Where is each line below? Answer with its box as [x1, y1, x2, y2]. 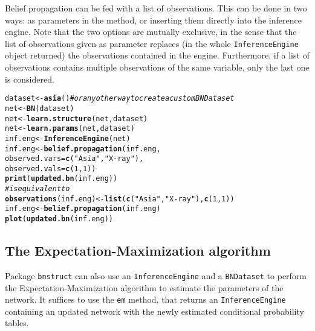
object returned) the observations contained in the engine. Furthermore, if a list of [5, 49, 310, 61]
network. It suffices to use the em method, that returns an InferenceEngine [5, 293, 286, 306]
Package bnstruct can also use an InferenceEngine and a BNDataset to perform [5, 269, 307, 282]
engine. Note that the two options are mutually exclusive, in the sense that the [5, 25, 297, 38]
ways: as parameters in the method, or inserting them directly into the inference [5, 13, 302, 26]
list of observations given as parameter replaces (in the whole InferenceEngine [5, 37, 299, 49]
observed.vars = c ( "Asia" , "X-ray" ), [5, 154, 144, 163]
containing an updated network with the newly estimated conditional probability [5, 304, 304, 317]
